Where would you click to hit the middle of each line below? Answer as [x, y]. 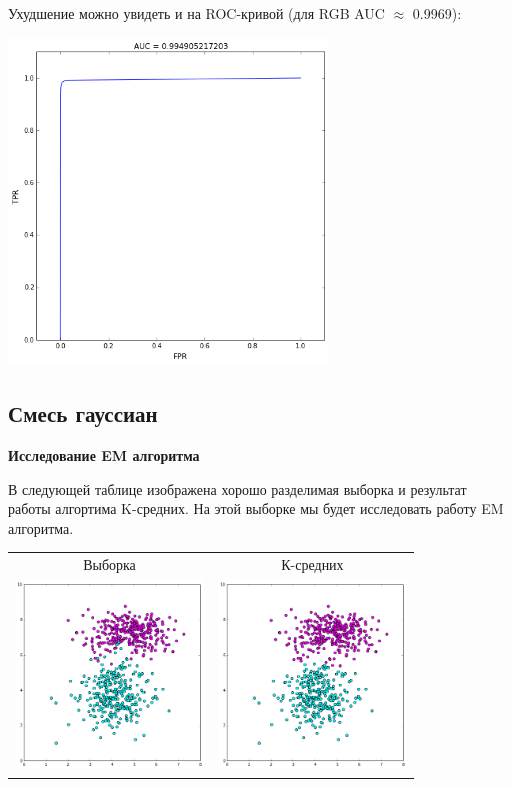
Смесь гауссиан [83, 413]
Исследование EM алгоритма [104, 455]
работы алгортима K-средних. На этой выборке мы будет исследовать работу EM [256, 508]
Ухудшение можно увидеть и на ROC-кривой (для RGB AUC [196, 13]
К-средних [312, 564]
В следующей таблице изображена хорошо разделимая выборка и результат [237, 488]
